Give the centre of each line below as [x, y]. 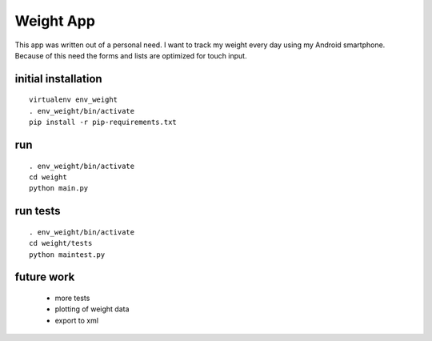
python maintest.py [67, 255]
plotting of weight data [92, 309]
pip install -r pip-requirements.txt [103, 122]
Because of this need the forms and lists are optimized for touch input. [131, 55]
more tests [72, 298]
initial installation [59, 79]
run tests [38, 211]
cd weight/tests [61, 243]
